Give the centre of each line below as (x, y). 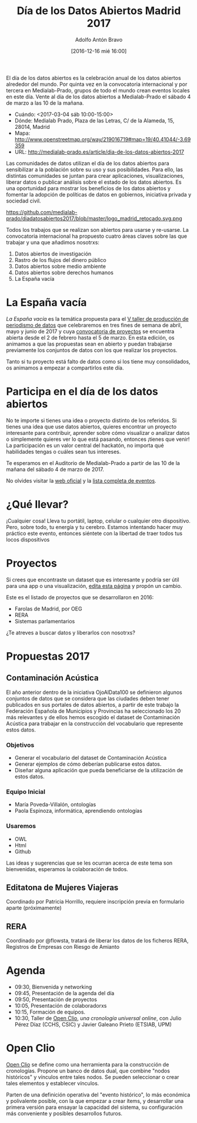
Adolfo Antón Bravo (99, 39)
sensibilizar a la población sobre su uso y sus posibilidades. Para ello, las (95, 170)
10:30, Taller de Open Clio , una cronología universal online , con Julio (98, 1018)
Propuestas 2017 (48, 656)
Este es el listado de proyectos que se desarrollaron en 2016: (80, 597)
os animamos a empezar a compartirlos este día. (65, 368)
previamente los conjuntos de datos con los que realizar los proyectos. (92, 350)
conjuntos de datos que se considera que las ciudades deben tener (88, 698)
